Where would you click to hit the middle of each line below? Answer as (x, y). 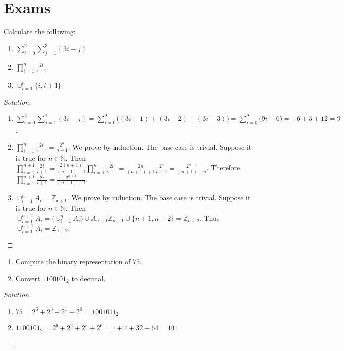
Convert (28, 278)
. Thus (209, 217)
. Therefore (223, 167)
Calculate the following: (40, 31)
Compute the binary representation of (73, 262)
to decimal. (88, 278)
